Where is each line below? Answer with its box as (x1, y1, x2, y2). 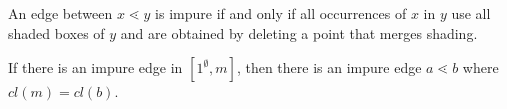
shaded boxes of (8, 22, 105, 43)
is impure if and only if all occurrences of (155, 3, 407, 23)
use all (451, 3, 491, 23)
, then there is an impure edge (236, 57, 422, 78)
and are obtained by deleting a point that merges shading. (120, 22, 478, 43)
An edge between (8, 3, 113, 23)
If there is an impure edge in (8, 57, 183, 78)
